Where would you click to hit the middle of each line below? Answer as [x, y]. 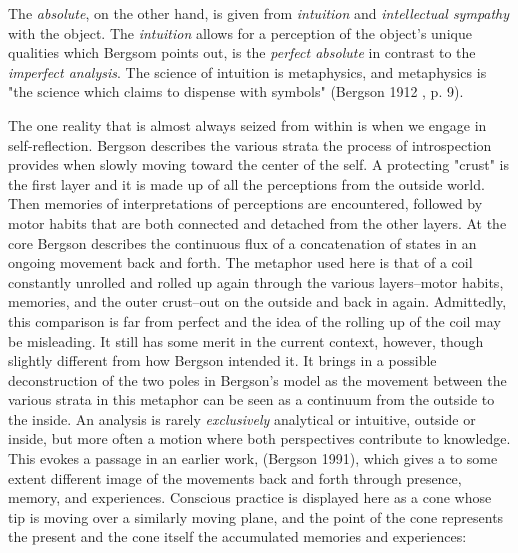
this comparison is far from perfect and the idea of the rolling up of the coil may [254, 320]
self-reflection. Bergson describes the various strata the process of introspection [250, 144]
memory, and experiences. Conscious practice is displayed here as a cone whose [250, 497]
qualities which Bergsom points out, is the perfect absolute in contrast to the [242, 52]
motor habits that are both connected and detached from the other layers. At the [257, 222]
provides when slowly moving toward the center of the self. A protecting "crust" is [259, 164]
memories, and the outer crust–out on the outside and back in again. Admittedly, [257, 301]
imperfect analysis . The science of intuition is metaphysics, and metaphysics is [247, 71]
